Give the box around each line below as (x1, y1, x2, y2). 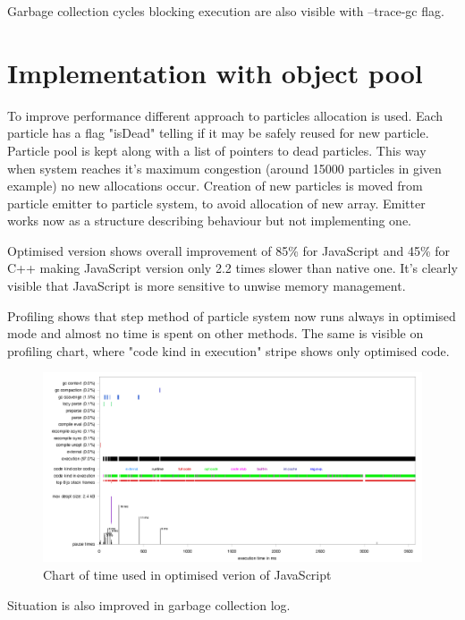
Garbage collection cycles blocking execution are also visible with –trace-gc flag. (7, 2, 444, 20)
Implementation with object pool (7, 54, 423, 90)
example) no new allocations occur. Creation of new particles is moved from (7, 176, 423, 195)
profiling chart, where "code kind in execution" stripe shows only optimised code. (7, 341, 450, 360)
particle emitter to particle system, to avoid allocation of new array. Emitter (7, 193, 426, 212)
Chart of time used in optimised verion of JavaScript (43, 565, 332, 584)
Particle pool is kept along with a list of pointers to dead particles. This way (7, 140, 427, 159)
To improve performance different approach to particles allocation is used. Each (7, 106, 444, 124)
